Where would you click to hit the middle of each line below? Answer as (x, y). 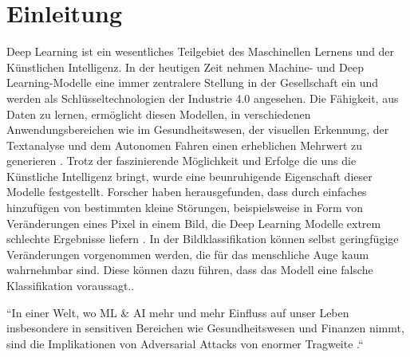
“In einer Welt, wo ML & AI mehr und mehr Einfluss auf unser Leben (178, 312)
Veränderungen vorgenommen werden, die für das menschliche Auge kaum (188, 254)
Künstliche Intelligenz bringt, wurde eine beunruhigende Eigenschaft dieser (189, 176)
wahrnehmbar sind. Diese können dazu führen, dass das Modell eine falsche (190, 270)
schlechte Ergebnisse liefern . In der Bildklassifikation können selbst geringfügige (203, 239)
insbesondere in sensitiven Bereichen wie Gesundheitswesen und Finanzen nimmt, (205, 328)
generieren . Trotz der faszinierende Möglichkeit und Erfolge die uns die (181, 161)
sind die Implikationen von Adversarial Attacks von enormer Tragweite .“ (185, 343)
